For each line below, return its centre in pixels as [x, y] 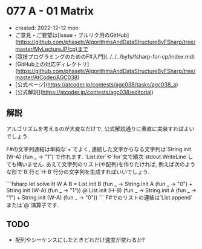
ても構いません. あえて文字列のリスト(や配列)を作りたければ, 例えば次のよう [101, 164]
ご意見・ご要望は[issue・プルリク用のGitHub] [72, 35]
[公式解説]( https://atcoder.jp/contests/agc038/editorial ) [84, 92]
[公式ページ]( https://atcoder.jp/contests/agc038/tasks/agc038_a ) [96, 84]
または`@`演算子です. [33, 205]
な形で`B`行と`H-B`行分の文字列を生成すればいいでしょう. [78, 172]
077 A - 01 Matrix [50, 11]
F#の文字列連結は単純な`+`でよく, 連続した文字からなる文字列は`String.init [99, 149]
